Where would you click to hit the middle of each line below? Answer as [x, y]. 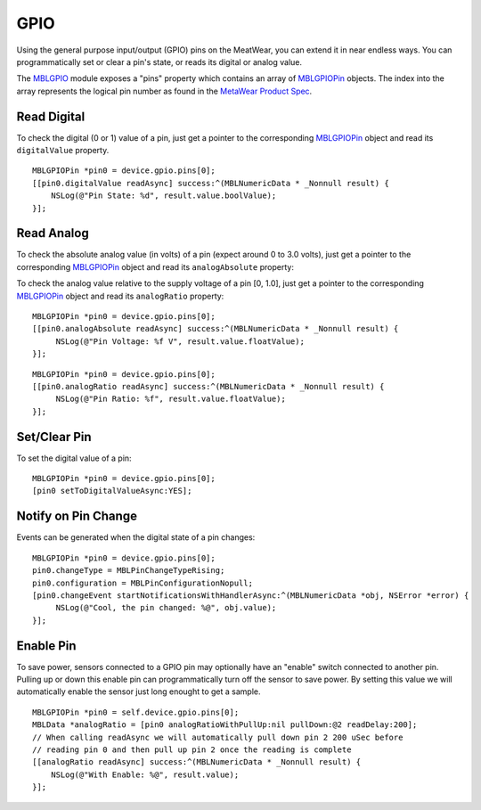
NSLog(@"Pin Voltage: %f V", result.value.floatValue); [180, 341]
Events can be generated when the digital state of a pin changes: [136, 537]
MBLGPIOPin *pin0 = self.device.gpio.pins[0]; [136, 712]
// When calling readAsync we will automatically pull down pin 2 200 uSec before [218, 737]
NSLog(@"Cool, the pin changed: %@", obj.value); [166, 608]
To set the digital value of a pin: [74, 458]
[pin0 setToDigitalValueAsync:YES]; [112, 491]
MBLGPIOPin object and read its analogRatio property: [120, 296]
